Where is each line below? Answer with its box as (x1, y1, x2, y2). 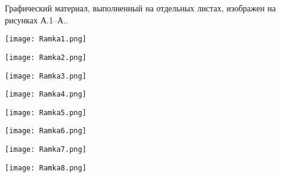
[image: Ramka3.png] (5, 71, 87, 80)
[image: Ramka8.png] (5, 163, 87, 172)
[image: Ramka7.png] (5, 145, 87, 154)
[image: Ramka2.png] (5, 53, 87, 62)
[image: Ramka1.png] (5, 35, 87, 44)
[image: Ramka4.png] (5, 90, 87, 99)
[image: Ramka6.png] (5, 127, 87, 136)
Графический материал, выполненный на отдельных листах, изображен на (5, 2, 276, 14)
